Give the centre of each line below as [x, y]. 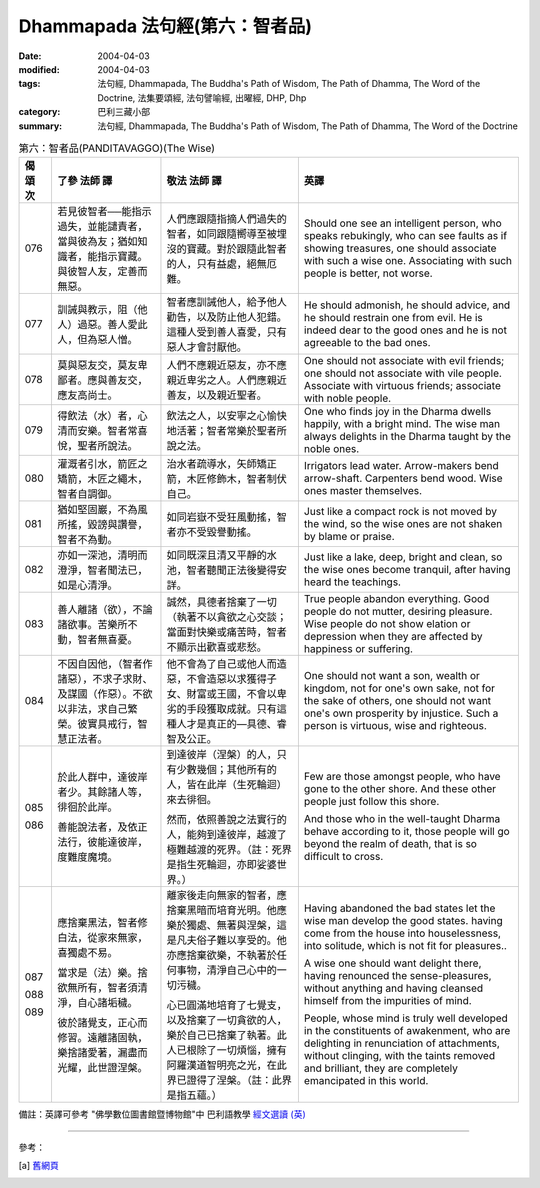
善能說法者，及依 [97, 827]
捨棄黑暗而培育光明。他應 [226, 910]
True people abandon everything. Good [396, 599]
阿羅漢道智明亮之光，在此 [226, 1065]
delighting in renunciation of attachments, [401, 1043]
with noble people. [347, 398]
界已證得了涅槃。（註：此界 [229, 1080]
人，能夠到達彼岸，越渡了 [226, 835]
